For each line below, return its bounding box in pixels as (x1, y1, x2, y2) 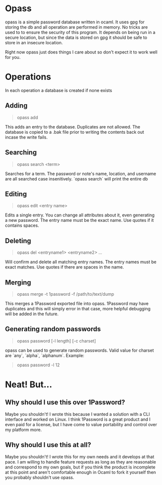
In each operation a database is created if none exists (5, 87, 113, 93)
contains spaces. (5, 222, 39, 229)
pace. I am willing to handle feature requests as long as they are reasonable (5, 459, 156, 465)
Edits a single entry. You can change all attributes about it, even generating (5, 212, 155, 218)
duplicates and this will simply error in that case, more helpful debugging (5, 305, 151, 311)
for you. (5, 54, 21, 60)
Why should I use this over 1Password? (5, 398, 125, 407)
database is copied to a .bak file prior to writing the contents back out (5, 129, 145, 135)
